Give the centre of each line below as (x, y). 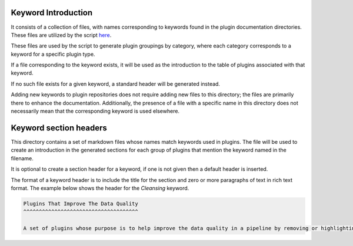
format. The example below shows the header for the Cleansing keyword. (100, 188)
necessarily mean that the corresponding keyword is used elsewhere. (95, 111)
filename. (22, 158)
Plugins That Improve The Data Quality (81, 203)
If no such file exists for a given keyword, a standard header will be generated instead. (116, 84)
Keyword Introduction (52, 13)
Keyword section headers (59, 128)
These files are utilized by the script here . (61, 35)
